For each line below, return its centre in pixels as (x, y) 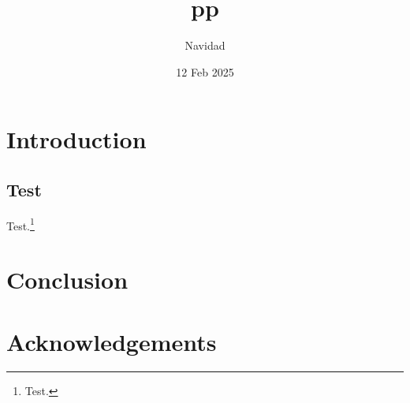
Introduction (76, 139)
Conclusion (67, 280)
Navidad (205, 45)
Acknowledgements (112, 341)
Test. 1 (20, 224)
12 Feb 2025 (205, 71)
